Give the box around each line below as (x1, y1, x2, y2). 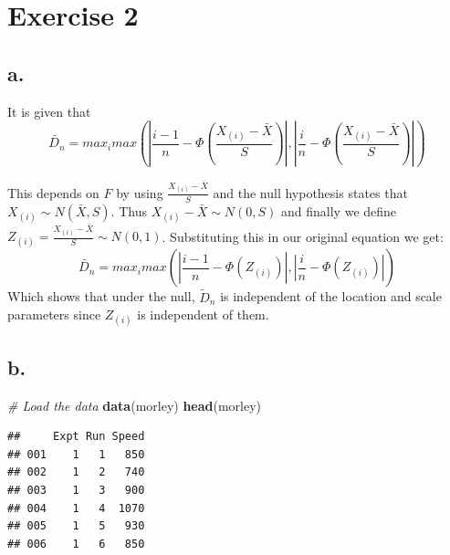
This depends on (7, 183, 99, 202)
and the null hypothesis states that (213, 183, 408, 202)
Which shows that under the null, (7, 287, 195, 306)
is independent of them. (137, 305, 269, 324)
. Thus (110, 201, 147, 220)
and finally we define (281, 201, 397, 220)
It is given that (7, 101, 91, 120)
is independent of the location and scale (220, 287, 442, 306)
